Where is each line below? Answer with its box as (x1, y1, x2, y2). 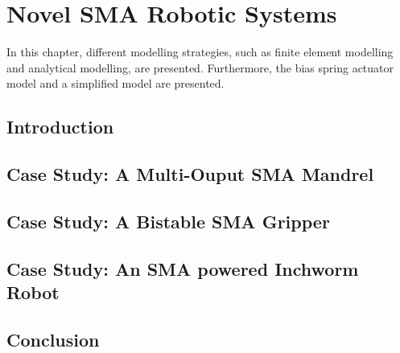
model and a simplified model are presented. (6, 75, 225, 92)
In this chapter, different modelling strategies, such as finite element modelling (6, 43, 394, 60)
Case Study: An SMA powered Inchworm (6, 256, 359, 281)
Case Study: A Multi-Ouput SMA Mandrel (6, 162, 374, 187)
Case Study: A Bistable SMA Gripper (6, 208, 330, 233)
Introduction (6, 114, 114, 139)
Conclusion (6, 326, 100, 351)
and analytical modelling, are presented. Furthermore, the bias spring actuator (6, 59, 394, 76)
